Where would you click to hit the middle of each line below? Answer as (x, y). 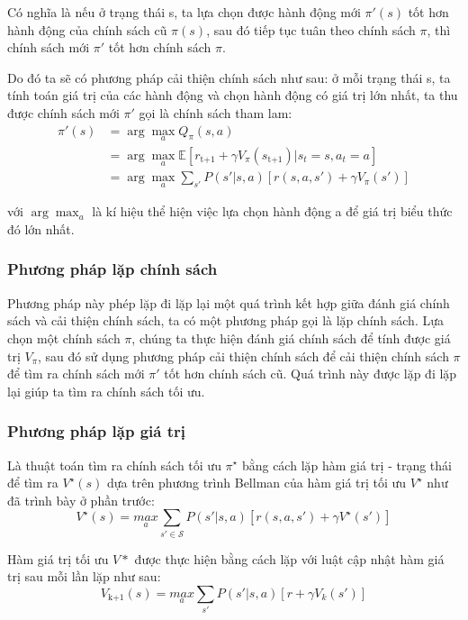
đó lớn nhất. (41, 228)
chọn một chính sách (64, 337)
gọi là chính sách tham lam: (216, 112)
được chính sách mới (63, 112)
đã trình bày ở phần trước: (81, 500)
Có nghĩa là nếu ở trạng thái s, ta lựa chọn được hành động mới (184, 12)
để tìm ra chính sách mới (76, 374)
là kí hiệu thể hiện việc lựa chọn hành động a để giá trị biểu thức (272, 211)
